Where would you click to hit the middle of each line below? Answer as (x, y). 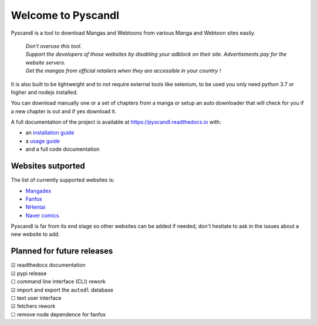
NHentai (36, 207)
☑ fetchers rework (33, 306)
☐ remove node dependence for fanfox (58, 314)
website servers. (45, 62)
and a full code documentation (63, 149)
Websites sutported (48, 166)
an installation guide (50, 133)
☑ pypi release (29, 273)
